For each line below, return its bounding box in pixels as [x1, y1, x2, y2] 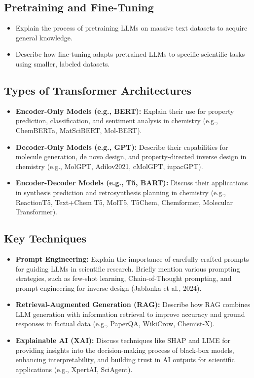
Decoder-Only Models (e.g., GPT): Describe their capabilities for [15, 141, 228, 152]
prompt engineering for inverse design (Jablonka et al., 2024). [15, 282, 202, 293]
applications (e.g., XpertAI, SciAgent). [15, 364, 133, 374]
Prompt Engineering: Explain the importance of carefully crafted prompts [15, 253, 249, 264]
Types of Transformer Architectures [4, 82, 192, 98]
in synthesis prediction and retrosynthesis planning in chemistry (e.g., [15, 187, 226, 197]
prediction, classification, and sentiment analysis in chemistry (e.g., [15, 115, 218, 126]
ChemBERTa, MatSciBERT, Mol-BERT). [15, 125, 142, 135]
